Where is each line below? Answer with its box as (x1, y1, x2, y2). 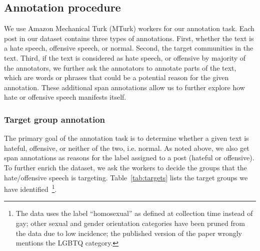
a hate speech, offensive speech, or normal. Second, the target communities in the (4, 43, 253, 53)
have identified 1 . (4, 182, 57, 194)
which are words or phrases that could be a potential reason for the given (4, 72, 229, 83)
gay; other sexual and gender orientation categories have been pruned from (15, 217, 245, 228)
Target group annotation (4, 113, 105, 125)
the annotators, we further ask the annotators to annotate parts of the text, (4, 62, 236, 73)
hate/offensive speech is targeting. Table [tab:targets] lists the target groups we (4, 172, 248, 182)
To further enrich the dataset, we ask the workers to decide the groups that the (4, 162, 247, 172)
